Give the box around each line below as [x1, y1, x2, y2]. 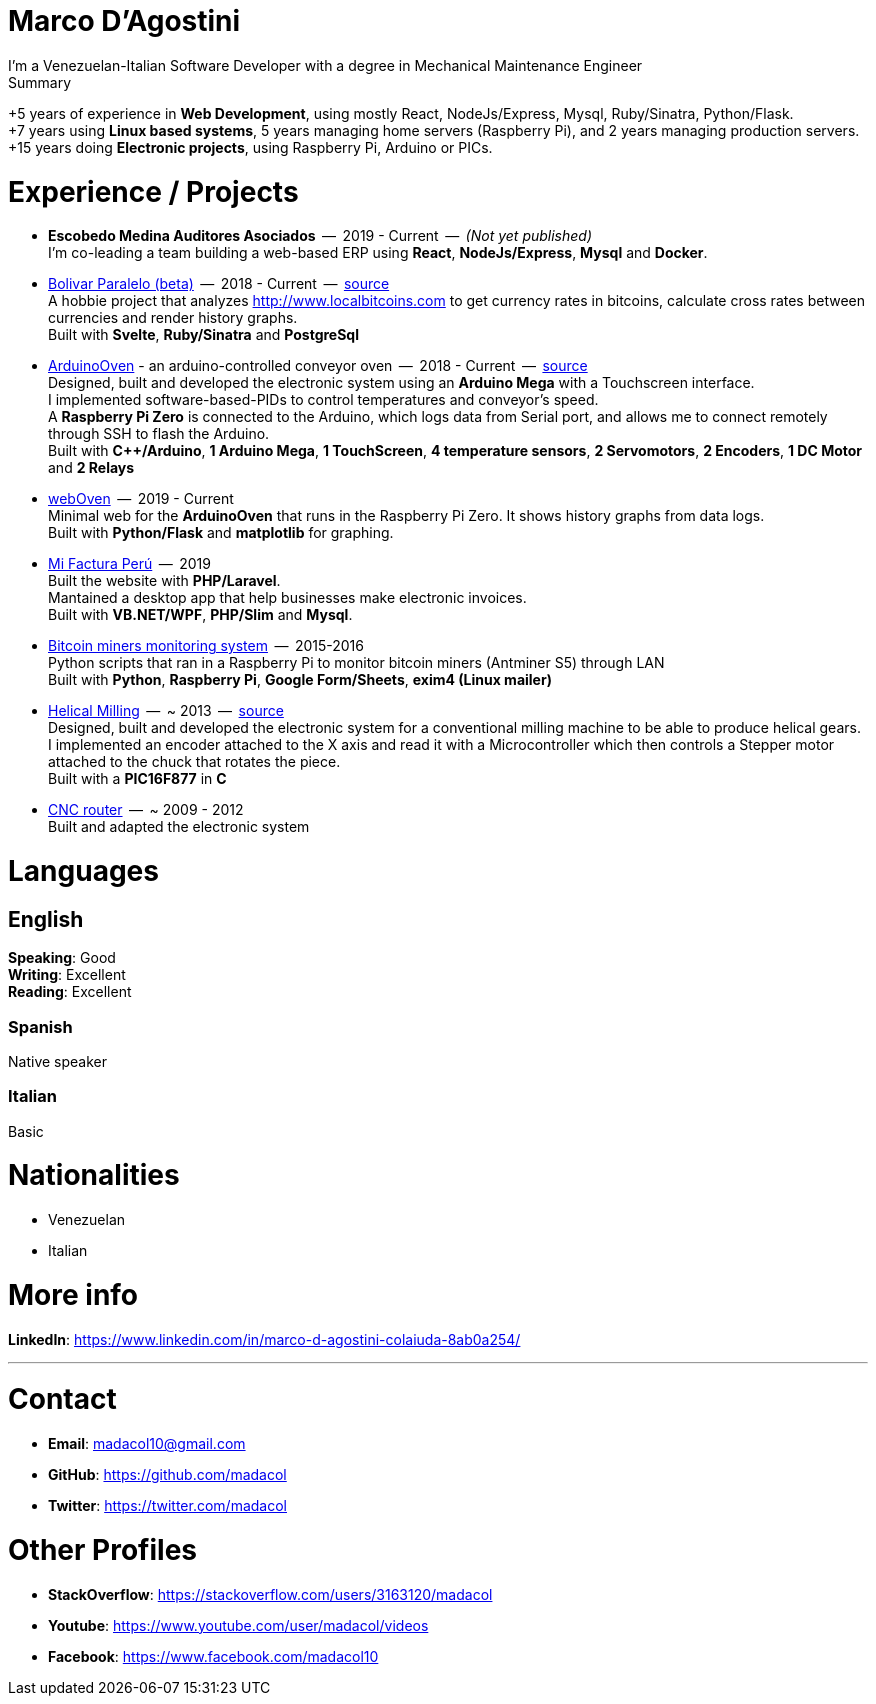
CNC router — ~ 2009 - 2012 [48, 801, 244, 819]
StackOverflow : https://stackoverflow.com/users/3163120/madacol [48, 1585, 493, 1603]
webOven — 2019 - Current [48, 490, 234, 508]
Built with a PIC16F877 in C [48, 770, 227, 788]
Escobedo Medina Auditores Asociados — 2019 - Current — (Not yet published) [48, 227, 593, 245]
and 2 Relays [48, 459, 135, 477]
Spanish [8, 1016, 73, 1037]
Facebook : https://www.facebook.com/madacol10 [48, 1647, 379, 1665]
